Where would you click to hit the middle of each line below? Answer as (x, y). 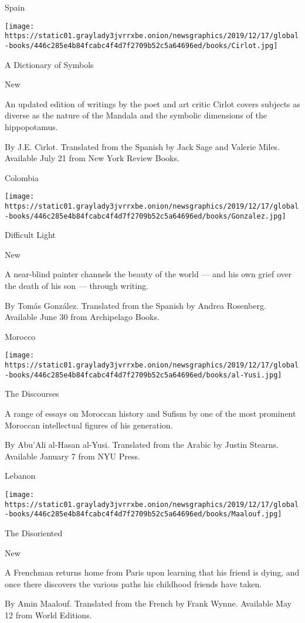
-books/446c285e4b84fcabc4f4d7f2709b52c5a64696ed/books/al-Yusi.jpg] (143, 375)
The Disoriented (34, 532)
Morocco (20, 336)
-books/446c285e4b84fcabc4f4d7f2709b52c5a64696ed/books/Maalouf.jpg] (143, 514)
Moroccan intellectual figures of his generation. (89, 425)
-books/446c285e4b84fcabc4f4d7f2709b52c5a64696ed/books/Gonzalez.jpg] (145, 216)
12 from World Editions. (48, 615)
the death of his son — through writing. (77, 286)
